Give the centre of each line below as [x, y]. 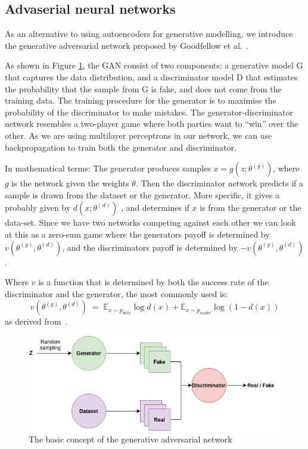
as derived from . [36, 321]
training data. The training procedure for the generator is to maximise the [141, 100]
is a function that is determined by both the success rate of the [153, 282]
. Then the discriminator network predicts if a [220, 183]
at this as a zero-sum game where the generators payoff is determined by [137, 234]
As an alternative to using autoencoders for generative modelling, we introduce [149, 34]
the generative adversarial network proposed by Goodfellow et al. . [127, 45]
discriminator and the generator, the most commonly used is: [116, 293]
